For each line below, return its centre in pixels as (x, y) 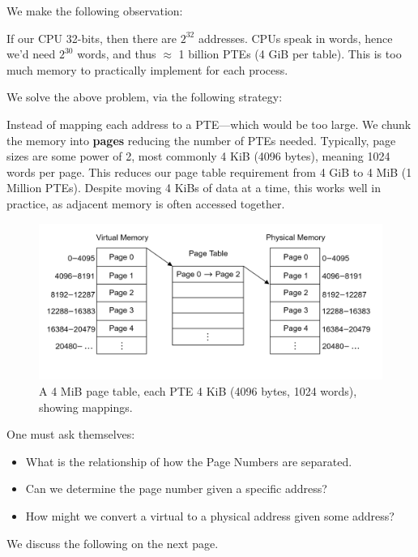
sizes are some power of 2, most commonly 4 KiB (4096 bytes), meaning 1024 (198, 156)
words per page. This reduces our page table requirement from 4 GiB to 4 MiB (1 (209, 171)
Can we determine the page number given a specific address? (176, 488)
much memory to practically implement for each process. (147, 69)
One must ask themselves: (71, 434)
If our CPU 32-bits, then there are (92, 38)
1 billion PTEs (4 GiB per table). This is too (290, 54)
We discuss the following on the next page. (113, 543)
